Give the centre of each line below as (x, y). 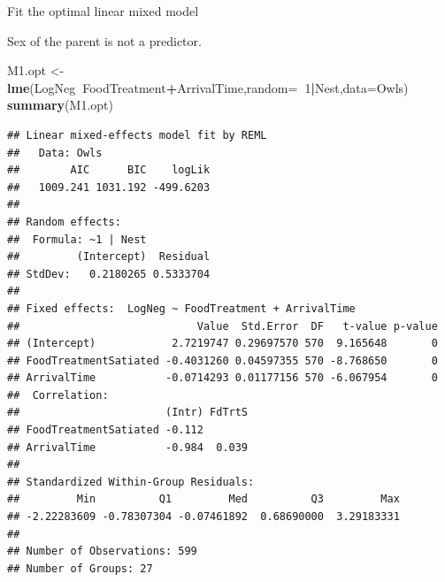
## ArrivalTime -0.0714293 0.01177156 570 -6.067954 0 (222, 378)
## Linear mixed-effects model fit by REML (137, 135)
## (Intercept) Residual (109, 257)
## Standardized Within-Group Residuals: (131, 482)
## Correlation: (58, 395)
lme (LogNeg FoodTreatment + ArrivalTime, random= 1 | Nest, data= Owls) (208, 87)
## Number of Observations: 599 (102, 551)
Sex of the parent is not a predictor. (104, 40)
